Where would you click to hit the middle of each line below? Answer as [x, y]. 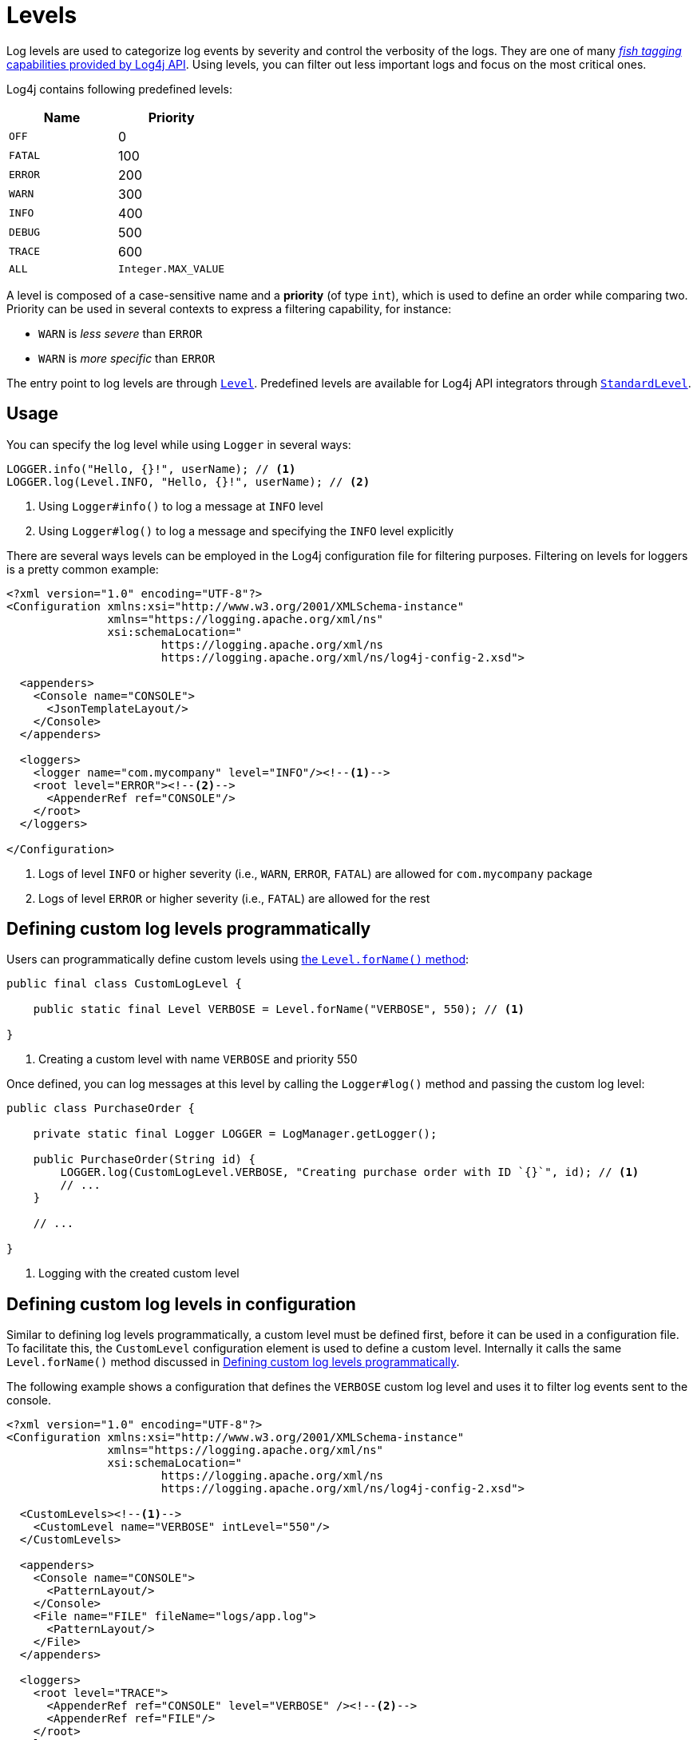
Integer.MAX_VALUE [172, 268]
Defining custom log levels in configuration [181, 1304]
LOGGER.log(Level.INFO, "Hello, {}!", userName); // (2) [188, 481]
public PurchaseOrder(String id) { [144, 1160]
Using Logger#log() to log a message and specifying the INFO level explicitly [246, 530]
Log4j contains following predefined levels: [120, 89]
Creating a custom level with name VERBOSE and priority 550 [198, 1059]
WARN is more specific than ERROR [127, 358]
